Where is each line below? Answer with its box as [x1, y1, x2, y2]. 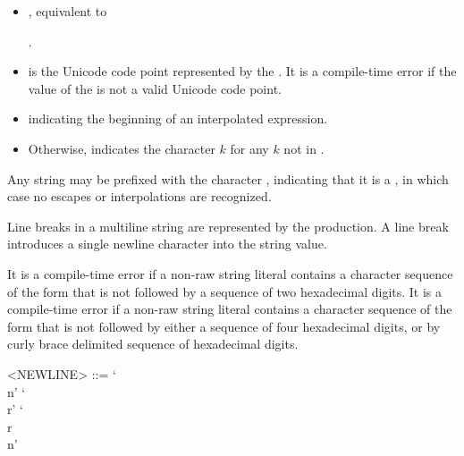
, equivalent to [28, 2, 107, 20]
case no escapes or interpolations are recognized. [7, 187, 272, 206]
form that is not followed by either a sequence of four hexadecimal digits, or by [7, 317, 441, 335]
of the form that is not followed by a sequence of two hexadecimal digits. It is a [7, 282, 443, 300]
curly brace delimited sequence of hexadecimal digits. [7, 334, 299, 353]
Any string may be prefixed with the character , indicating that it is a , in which [7, 169, 449, 188]
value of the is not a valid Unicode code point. [28, 79, 282, 97]
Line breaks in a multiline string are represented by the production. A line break [7, 216, 449, 235]
